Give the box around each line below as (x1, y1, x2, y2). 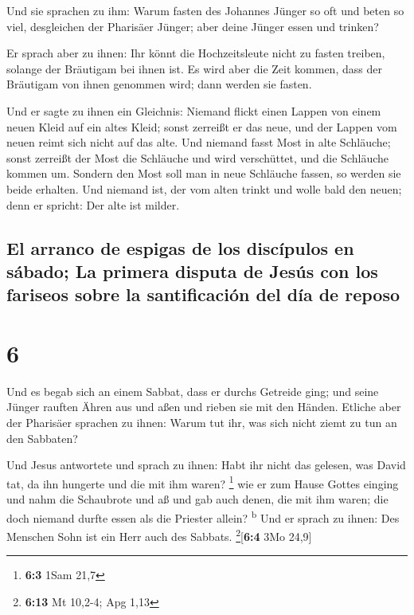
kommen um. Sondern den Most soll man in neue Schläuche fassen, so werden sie (6, 165, 401, 182)
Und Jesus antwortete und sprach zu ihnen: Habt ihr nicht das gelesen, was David (6, 456, 406, 473)
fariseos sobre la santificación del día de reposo (6, 282, 400, 307)
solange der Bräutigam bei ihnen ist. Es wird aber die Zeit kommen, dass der (6, 60, 382, 76)
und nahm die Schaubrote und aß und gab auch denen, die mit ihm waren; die (6, 491, 389, 507)
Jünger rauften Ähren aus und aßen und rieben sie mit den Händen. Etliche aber (6, 398, 401, 415)
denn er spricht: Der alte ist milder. (6, 196, 180, 213)
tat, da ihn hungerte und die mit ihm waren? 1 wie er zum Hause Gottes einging (6, 472, 399, 492)
